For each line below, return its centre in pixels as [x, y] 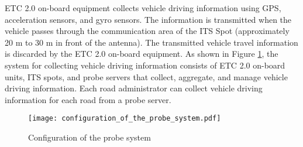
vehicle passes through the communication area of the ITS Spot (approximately [147, 31]
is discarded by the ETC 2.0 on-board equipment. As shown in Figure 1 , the [142, 54]
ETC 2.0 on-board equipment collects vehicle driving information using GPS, [143, 8]
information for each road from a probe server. [88, 99]
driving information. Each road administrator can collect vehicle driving [134, 88]
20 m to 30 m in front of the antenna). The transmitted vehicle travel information [151, 42]
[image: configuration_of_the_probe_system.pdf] [125, 119]
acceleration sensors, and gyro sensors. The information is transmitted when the [148, 19]
